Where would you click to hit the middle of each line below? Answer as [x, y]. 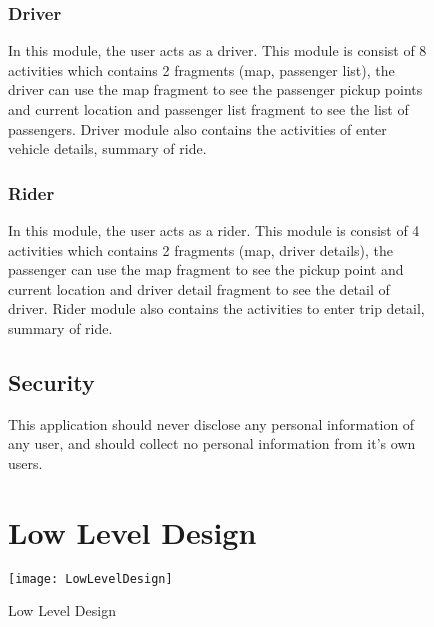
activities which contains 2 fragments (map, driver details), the [201, 249]
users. [25, 462]
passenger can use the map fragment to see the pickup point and [206, 269]
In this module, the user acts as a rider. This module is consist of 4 [214, 230]
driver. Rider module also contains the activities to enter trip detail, [216, 308]
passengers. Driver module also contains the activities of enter [197, 128]
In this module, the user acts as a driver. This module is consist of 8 [217, 50]
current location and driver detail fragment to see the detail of [199, 288]
